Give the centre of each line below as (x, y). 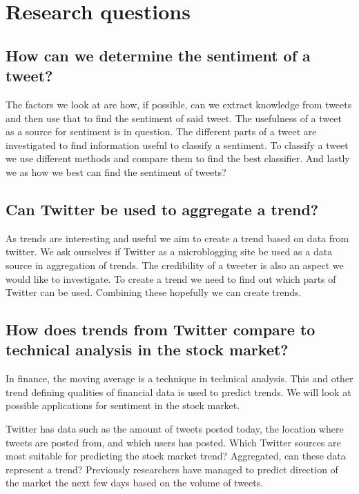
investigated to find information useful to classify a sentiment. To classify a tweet (177, 145)
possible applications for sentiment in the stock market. (123, 405)
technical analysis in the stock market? (147, 349)
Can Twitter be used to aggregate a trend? (162, 209)
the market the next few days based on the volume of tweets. (135, 483)
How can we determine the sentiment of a (158, 55)
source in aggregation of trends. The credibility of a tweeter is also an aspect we (175, 265)
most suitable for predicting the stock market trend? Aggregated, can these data (176, 456)
